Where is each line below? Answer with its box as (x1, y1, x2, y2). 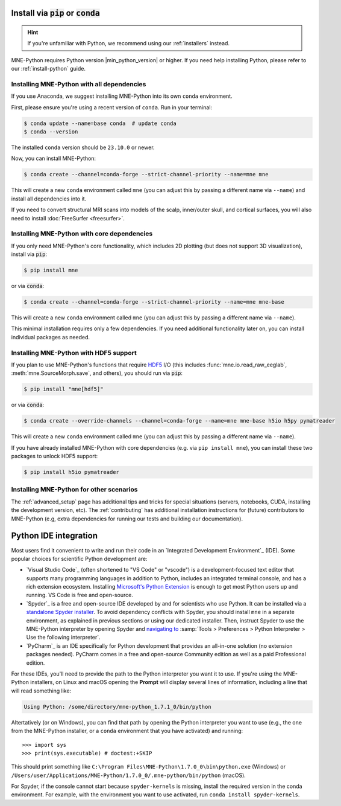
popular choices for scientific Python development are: (11, 555, 148, 562)
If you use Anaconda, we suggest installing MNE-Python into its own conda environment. (11, 92, 233, 100)
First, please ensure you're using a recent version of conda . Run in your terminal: (11, 103, 213, 111)
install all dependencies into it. (11, 195, 87, 202)
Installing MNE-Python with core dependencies (11, 229, 153, 238)
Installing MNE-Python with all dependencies (11, 80, 146, 88)
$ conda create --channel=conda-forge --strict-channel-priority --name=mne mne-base (23, 299, 284, 305)
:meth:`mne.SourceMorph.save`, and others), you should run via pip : (11, 369, 183, 377)
